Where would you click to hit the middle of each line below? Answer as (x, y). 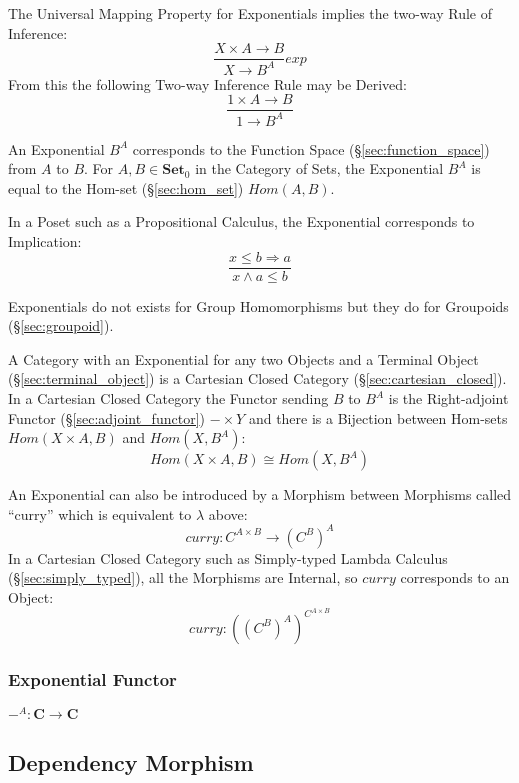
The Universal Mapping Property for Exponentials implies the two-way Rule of (250, 13)
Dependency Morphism (131, 762)
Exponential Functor (92, 678)
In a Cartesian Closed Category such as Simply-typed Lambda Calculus (228, 557)
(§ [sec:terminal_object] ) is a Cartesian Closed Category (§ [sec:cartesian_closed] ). (257, 378)
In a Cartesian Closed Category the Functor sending (168, 398)
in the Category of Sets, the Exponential (319, 168)
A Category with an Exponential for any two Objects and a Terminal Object (243, 358)
